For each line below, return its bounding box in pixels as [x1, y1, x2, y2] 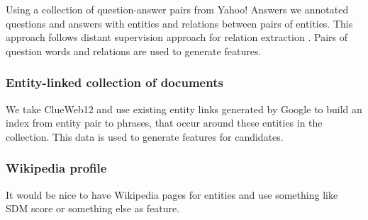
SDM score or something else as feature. [6, 201, 180, 216]
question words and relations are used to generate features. [6, 43, 262, 58]
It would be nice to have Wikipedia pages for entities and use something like [6, 187, 338, 202]
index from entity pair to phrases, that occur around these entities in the [6, 115, 323, 130]
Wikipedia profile [6, 159, 107, 177]
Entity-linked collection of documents [6, 74, 223, 91]
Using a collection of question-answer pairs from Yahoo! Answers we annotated [6, 2, 349, 16]
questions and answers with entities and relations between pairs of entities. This [6, 16, 353, 30]
